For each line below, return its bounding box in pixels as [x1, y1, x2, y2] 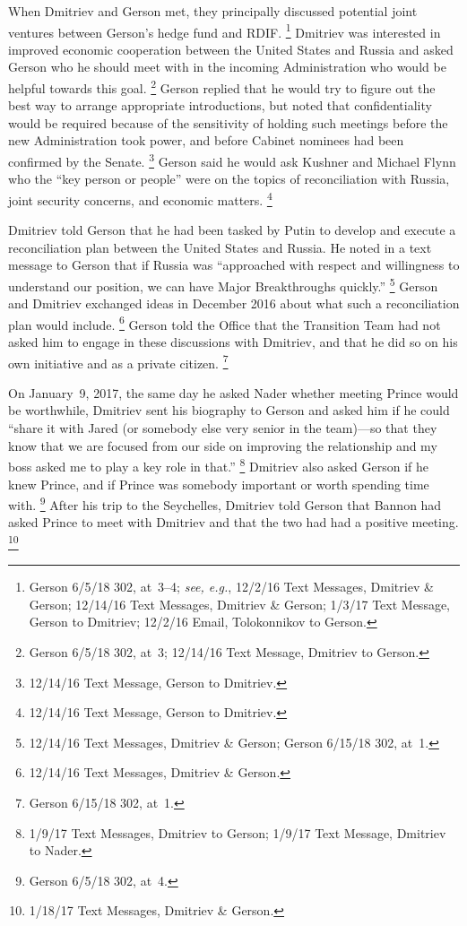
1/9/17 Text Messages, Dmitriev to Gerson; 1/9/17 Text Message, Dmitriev [29, 823, 446, 842]
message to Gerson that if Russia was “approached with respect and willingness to [8, 255, 460, 274]
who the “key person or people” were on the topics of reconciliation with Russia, [8, 169, 450, 188]
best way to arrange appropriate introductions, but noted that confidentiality [8, 96, 432, 115]
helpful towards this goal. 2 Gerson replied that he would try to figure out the [8, 76, 436, 97]
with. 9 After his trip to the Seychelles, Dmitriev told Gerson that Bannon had [8, 493, 442, 514]
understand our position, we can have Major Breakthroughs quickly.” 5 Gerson [8, 273, 438, 295]
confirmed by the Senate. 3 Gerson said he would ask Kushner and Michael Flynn [8, 150, 456, 170]
